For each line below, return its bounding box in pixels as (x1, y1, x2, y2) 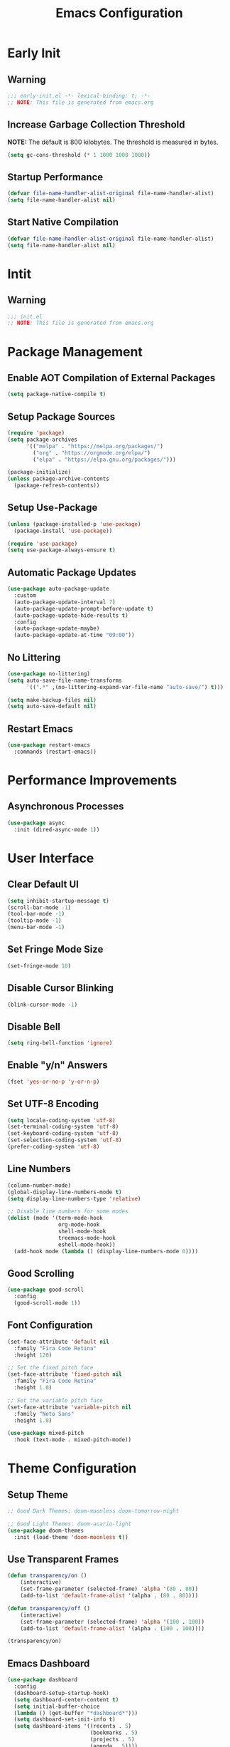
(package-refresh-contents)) (13, 482, 100, 489)
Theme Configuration (7, 1461, 137, 1476)
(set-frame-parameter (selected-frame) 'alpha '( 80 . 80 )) (20, 1585, 199, 1593)
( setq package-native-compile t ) (7, 390, 106, 398)
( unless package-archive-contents (7, 475, 110, 482)
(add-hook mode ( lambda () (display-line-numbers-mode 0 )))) (13, 1248, 199, 1255)
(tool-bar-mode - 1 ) (7, 911, 65, 918)
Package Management (7, 343, 143, 360)
